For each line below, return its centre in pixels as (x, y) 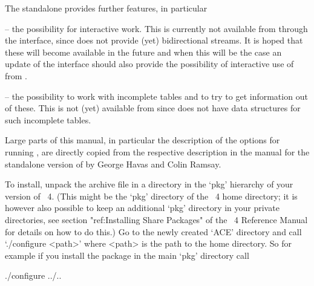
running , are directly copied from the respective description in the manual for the (157, 151)
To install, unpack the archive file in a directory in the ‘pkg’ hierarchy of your (149, 184)
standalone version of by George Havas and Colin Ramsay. (113, 164)
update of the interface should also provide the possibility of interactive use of (149, 64)
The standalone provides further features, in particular (106, 8)
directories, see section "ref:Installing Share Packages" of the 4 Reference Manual (156, 219)
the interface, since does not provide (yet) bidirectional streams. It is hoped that (154, 40)
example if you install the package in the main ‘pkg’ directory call (127, 255)
